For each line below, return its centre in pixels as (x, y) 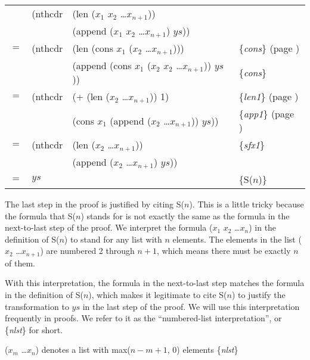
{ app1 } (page (266, 114)
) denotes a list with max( (83, 350)
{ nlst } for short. (34, 329)
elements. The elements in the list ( (237, 239)
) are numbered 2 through (87, 251)
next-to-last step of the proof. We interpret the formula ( (109, 227)
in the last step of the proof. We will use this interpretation (191, 306)
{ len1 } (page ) (269, 96)
